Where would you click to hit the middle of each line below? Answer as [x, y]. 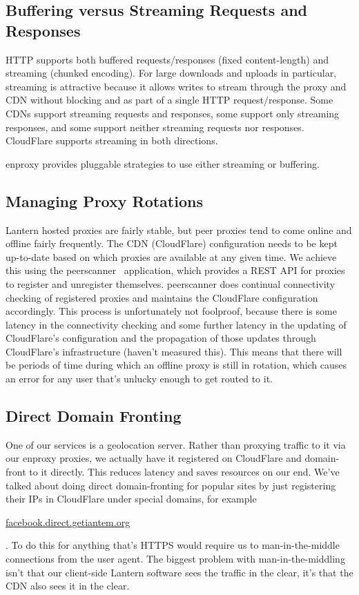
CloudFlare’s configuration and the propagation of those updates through [161, 338]
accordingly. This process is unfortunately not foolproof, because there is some [171, 311]
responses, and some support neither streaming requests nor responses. [155, 127]
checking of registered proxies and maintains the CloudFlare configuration [162, 297]
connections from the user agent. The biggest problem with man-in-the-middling [175, 559]
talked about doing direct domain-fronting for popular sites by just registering [171, 485]
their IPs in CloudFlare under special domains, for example [131, 499]
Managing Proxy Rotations [104, 201]
